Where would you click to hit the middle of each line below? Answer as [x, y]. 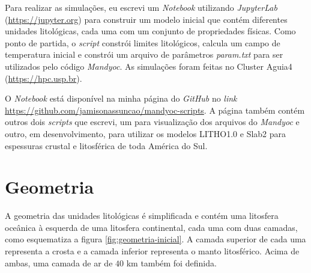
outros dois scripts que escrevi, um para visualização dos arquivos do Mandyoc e [152, 122]
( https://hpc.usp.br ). [44, 78]
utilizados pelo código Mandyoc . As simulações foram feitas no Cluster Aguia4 [149, 66]
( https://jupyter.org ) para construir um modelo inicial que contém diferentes [146, 19]
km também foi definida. [171, 262]
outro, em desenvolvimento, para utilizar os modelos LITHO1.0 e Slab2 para [146, 133]
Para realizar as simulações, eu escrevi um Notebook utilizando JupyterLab [141, 7]
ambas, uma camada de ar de [59, 262]
